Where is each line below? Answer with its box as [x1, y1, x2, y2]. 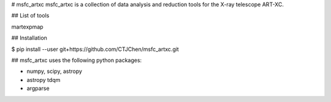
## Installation [11, 34, 47, 42]
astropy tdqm [26, 76, 61, 83]
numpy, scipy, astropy [26, 67, 83, 75]
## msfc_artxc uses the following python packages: [11, 56, 142, 64]
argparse [26, 85, 50, 92]
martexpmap [11, 23, 44, 30]
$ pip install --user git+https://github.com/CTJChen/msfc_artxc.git [11, 46, 179, 53]
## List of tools [11, 12, 50, 19]
